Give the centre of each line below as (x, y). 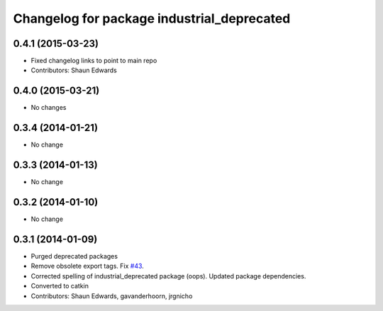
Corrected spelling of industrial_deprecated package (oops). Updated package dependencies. (168, 276)
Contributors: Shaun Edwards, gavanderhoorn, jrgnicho (112, 296)
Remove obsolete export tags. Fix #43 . (88, 266)
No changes (49, 108)
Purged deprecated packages (74, 256)
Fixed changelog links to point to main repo (94, 61)
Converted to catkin (60, 286)
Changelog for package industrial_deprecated (152, 18)
